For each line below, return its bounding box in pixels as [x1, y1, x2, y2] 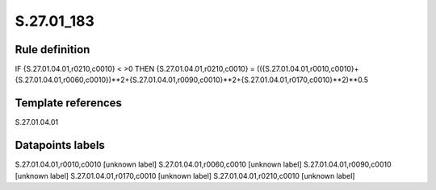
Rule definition [15, 43, 90, 56]
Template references [15, 97, 123, 110]
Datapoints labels [15, 138, 105, 152]
